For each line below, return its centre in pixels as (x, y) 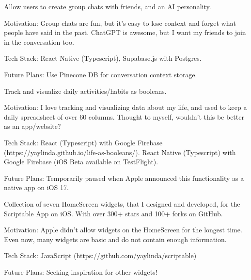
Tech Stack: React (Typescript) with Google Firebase (83, 142)
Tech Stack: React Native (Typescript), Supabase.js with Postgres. (103, 58)
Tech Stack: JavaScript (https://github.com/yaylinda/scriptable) (100, 255)
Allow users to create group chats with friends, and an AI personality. (108, 6)
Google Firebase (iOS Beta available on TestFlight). (81, 162)
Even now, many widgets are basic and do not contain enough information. (115, 239)
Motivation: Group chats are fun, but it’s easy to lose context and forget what (120, 23)
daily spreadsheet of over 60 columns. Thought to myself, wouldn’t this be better (124, 116)
